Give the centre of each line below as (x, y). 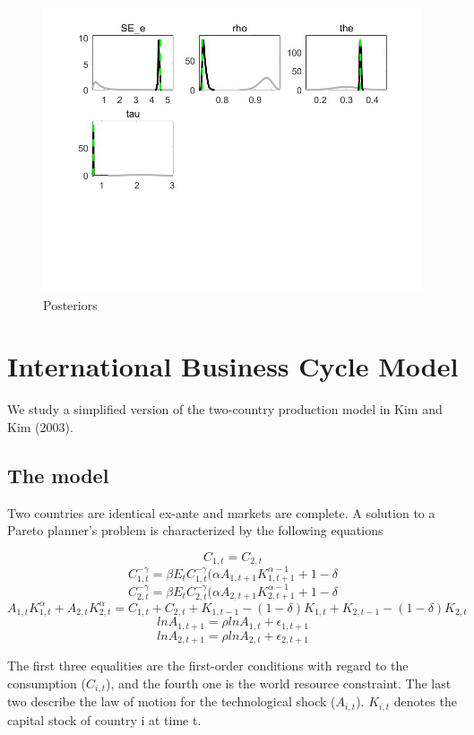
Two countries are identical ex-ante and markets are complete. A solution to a (221, 512)
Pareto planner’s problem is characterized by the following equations (195, 530)
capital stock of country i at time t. (104, 719)
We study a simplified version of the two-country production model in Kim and (225, 409)
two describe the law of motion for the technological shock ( (172, 701)
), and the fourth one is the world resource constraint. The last (279, 683)
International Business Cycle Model (233, 366)
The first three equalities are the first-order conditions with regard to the (208, 666)
